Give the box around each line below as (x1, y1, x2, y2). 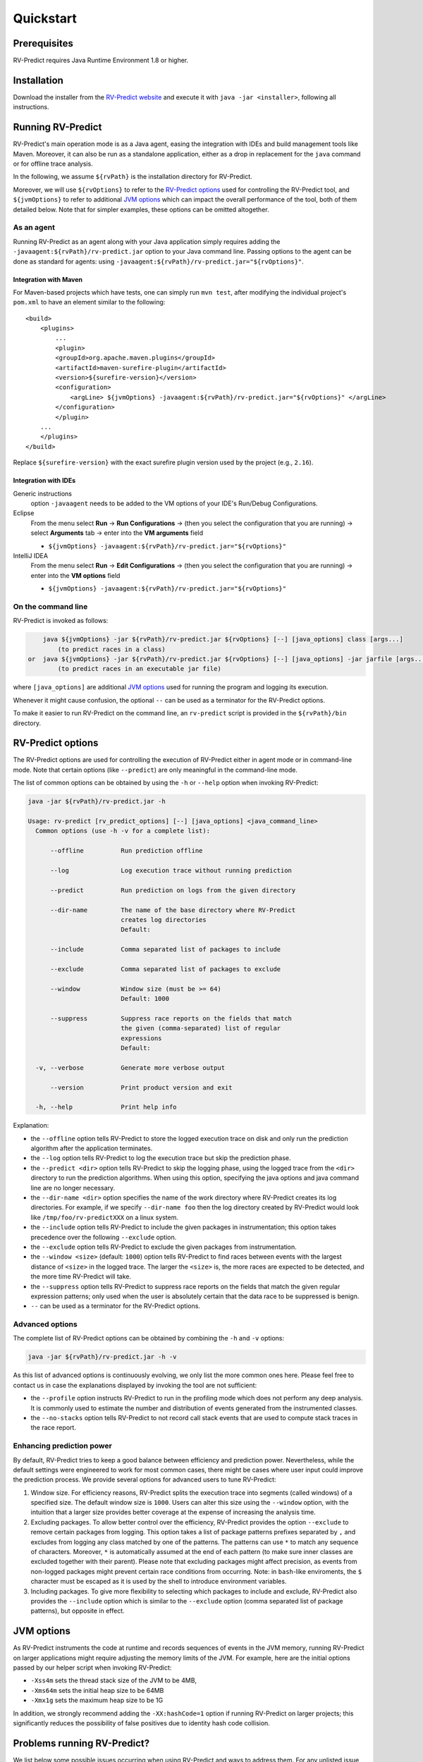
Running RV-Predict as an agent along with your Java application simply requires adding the (13, 237, 281, 246)
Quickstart (13, 11, 78, 26)
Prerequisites (13, 37, 73, 49)
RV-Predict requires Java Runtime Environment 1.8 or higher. (13, 56, 189, 65)
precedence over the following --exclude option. (30, 1233, 177, 1241)
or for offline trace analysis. (13, 159, 93, 168)
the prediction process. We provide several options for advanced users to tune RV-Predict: (13, 1475, 276, 1484)
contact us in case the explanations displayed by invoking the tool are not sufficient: (13, 1381, 257, 1389)
